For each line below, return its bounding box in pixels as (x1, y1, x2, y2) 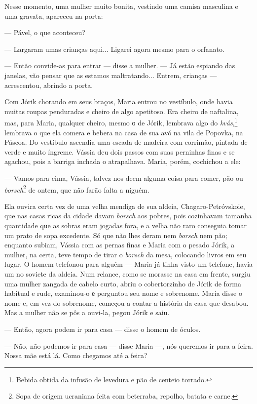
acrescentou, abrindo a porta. (4, 80, 93, 90)
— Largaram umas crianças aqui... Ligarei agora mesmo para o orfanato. (4, 43, 224, 54)
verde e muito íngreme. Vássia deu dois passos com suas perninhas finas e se (4, 146, 235, 157)
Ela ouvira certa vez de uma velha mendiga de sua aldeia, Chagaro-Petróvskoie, (4, 201, 245, 211)
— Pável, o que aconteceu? (4, 27, 85, 38)
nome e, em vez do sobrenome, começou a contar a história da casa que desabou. (4, 297, 249, 308)
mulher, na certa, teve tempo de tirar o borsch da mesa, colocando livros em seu (4, 249, 247, 259)
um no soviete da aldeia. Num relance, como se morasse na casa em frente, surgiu (4, 268, 251, 279)
